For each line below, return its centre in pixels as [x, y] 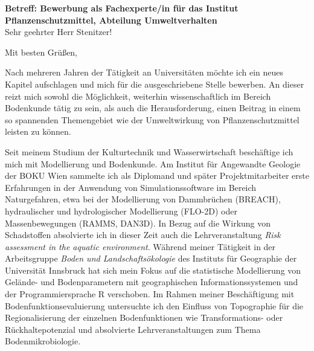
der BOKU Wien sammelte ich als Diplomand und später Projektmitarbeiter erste [157, 175]
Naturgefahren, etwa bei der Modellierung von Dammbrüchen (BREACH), [143, 199]
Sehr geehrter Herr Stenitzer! [59, 32]
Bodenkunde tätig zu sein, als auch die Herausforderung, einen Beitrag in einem [153, 108]
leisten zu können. [38, 131]
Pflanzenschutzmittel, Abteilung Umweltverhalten [111, 20]
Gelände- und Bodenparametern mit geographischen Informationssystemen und [152, 282]
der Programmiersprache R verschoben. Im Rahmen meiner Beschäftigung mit [150, 294]
